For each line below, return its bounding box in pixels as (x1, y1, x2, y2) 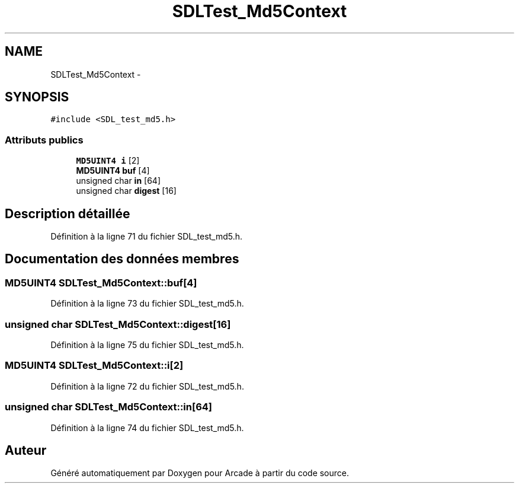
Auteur (5, 442, 47, 458)
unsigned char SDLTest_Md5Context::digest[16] (5, 318, 231, 330)
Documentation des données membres (5, 251, 239, 267)
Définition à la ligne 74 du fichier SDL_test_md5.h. (50, 422, 244, 433)
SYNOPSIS (5, 90, 69, 105)
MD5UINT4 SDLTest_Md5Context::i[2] (5, 359, 184, 372)
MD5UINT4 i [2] (76, 155, 140, 166)
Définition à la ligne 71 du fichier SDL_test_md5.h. (50, 231, 243, 242)
